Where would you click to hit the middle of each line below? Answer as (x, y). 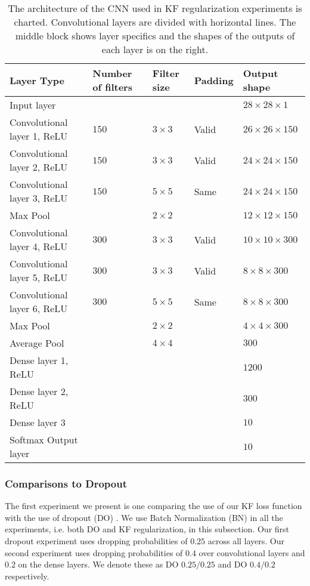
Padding (214, 80)
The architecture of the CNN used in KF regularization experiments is (155, 8)
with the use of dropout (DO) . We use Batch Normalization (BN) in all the (144, 517)
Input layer (33, 105)
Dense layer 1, (39, 360)
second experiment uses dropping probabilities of (94, 552)
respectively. (27, 576)
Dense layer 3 (38, 422)
